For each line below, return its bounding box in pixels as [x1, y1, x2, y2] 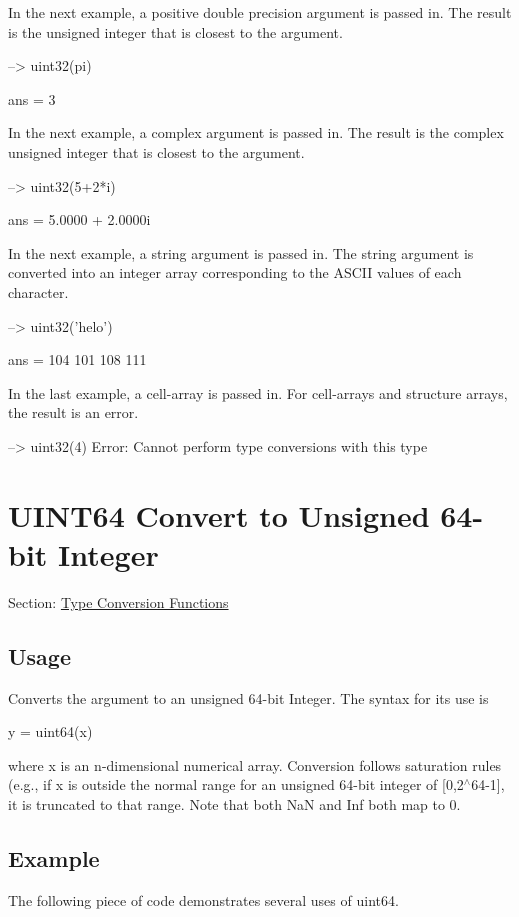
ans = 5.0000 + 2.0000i [8, 209, 151, 230]
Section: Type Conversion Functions [8, 591, 229, 612]
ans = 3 [8, 88, 56, 109]
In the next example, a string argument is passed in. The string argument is [8, 242, 474, 263]
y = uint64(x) [8, 721, 93, 742]
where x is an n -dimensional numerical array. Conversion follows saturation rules [8, 754, 502, 775]
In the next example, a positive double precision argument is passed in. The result [8, 2, 512, 22]
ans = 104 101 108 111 [8, 349, 147, 370]
